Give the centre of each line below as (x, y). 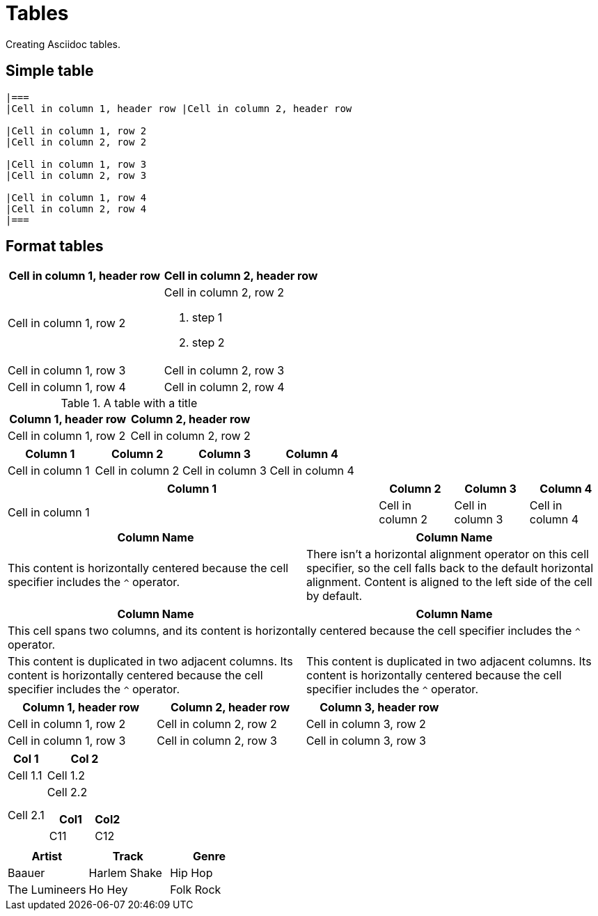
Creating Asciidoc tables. (63, 44)
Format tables (55, 246)
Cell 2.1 (26, 815)
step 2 (208, 343)
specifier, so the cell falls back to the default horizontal (450, 568)
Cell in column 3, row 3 (366, 741)
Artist (47, 856)
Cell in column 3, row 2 (366, 724)
